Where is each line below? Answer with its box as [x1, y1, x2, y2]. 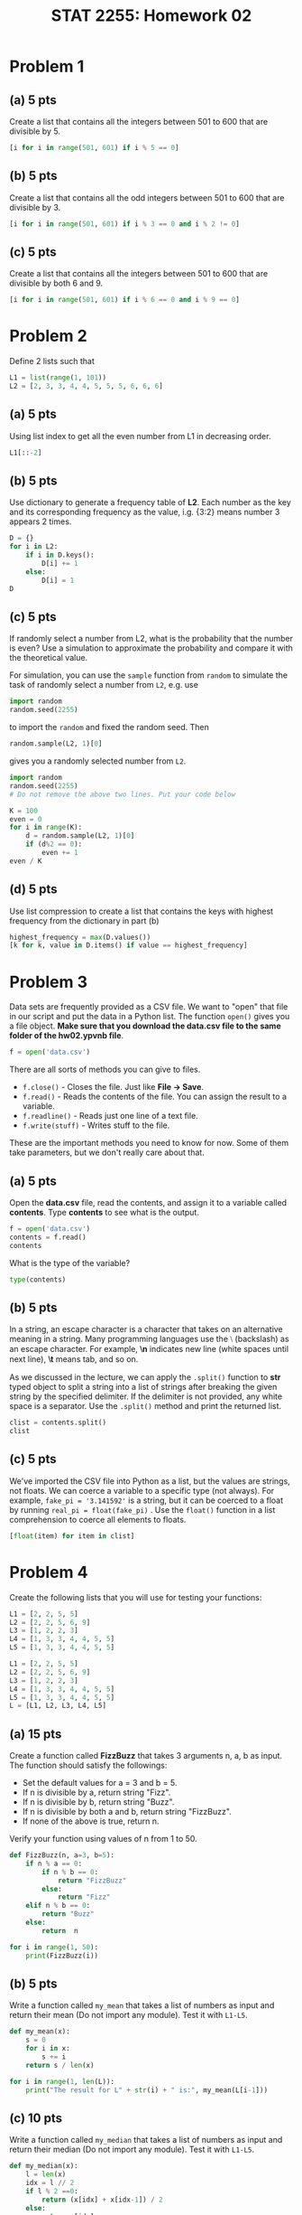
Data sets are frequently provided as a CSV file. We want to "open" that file [9, 1001, 288, 1012]
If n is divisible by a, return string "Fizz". [22, 1787, 171, 1798]
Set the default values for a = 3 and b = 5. [22, 1778, 178, 1788]
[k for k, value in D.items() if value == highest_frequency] [9, 941, 248, 950]
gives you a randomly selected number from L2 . [9, 756, 187, 766]
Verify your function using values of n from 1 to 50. [9, 1834, 198, 1844]
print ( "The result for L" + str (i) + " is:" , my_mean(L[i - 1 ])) [25, 2085, 269, 2095]
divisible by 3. [9, 202, 61, 212]
